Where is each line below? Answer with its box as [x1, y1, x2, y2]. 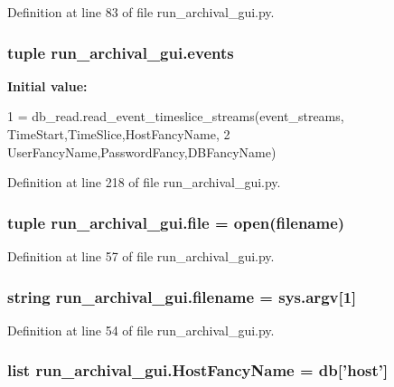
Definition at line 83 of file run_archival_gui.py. [7, 3, 275, 21]
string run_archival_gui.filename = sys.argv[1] [7, 285, 357, 307]
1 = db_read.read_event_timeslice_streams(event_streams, [7, 107, 344, 126]
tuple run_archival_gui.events [7, 41, 234, 63]
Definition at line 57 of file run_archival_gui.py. [7, 247, 275, 265]
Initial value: [7, 76, 88, 95]
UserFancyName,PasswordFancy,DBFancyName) [7, 142, 277, 161]
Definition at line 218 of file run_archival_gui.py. [7, 173, 281, 192]
